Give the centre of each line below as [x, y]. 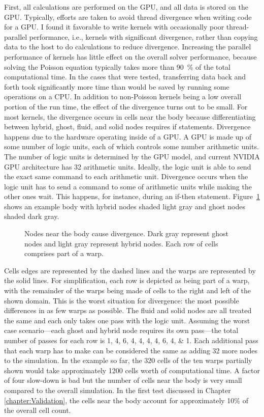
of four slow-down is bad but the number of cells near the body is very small [123, 380]
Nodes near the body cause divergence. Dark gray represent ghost [127, 233]
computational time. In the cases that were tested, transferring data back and [125, 77]
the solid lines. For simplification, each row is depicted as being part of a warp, [127, 280]
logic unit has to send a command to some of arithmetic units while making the [128, 186]
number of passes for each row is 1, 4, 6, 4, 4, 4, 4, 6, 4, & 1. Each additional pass [131, 340]
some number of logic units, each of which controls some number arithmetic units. [131, 146]
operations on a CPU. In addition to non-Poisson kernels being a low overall [123, 96]
